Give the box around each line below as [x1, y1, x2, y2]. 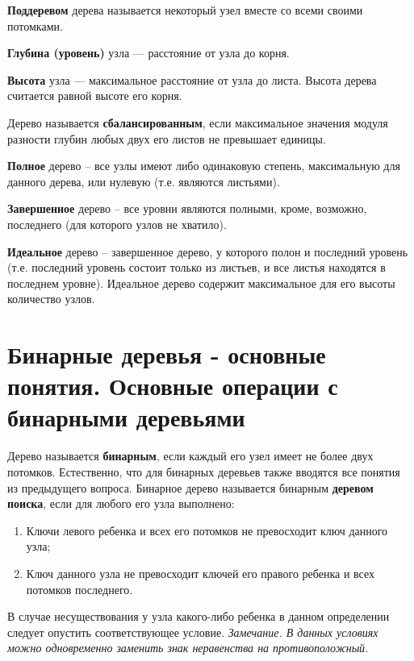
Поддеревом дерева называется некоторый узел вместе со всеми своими [7, 2, 363, 18]
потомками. [7, 17, 63, 34]
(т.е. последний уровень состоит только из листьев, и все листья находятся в [7, 259, 386, 276]
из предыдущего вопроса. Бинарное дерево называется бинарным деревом [7, 479, 374, 496]
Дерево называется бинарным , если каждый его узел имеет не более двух [7, 447, 374, 464]
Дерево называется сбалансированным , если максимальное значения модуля [7, 114, 388, 131]
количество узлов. [7, 290, 95, 307]
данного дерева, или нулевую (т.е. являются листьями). [7, 173, 280, 189]
